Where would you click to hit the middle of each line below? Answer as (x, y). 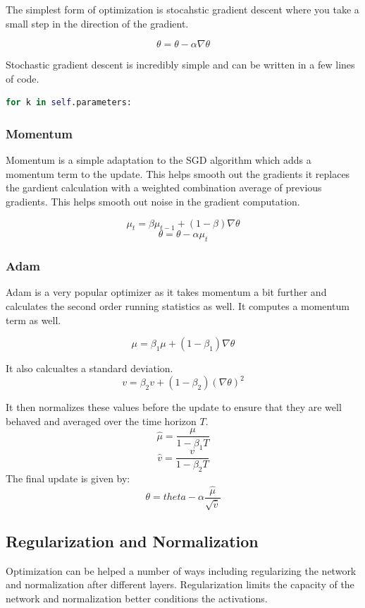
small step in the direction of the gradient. (97, 23)
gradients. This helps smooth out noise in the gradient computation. (153, 201)
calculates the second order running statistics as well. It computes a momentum (178, 305)
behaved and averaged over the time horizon (101, 421)
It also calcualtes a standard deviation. (89, 368)
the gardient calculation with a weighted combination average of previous (164, 187)
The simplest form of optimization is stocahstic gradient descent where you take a (182, 9)
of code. (23, 78)
